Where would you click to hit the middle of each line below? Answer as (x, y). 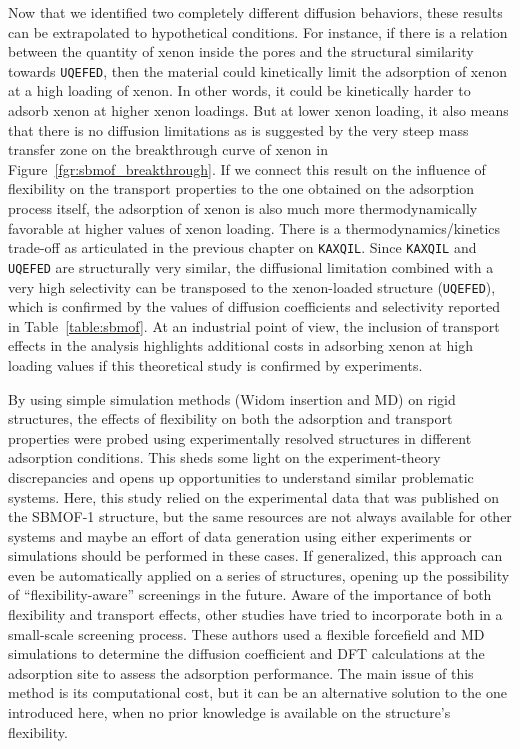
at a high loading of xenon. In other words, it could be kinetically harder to (239, 90)
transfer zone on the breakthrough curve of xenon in (168, 149)
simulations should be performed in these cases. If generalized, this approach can (255, 555)
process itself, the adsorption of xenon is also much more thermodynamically (243, 208)
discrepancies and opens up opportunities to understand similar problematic (241, 476)
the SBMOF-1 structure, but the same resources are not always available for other (260, 516)
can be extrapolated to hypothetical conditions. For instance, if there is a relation (258, 31)
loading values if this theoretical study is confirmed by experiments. (215, 364)
